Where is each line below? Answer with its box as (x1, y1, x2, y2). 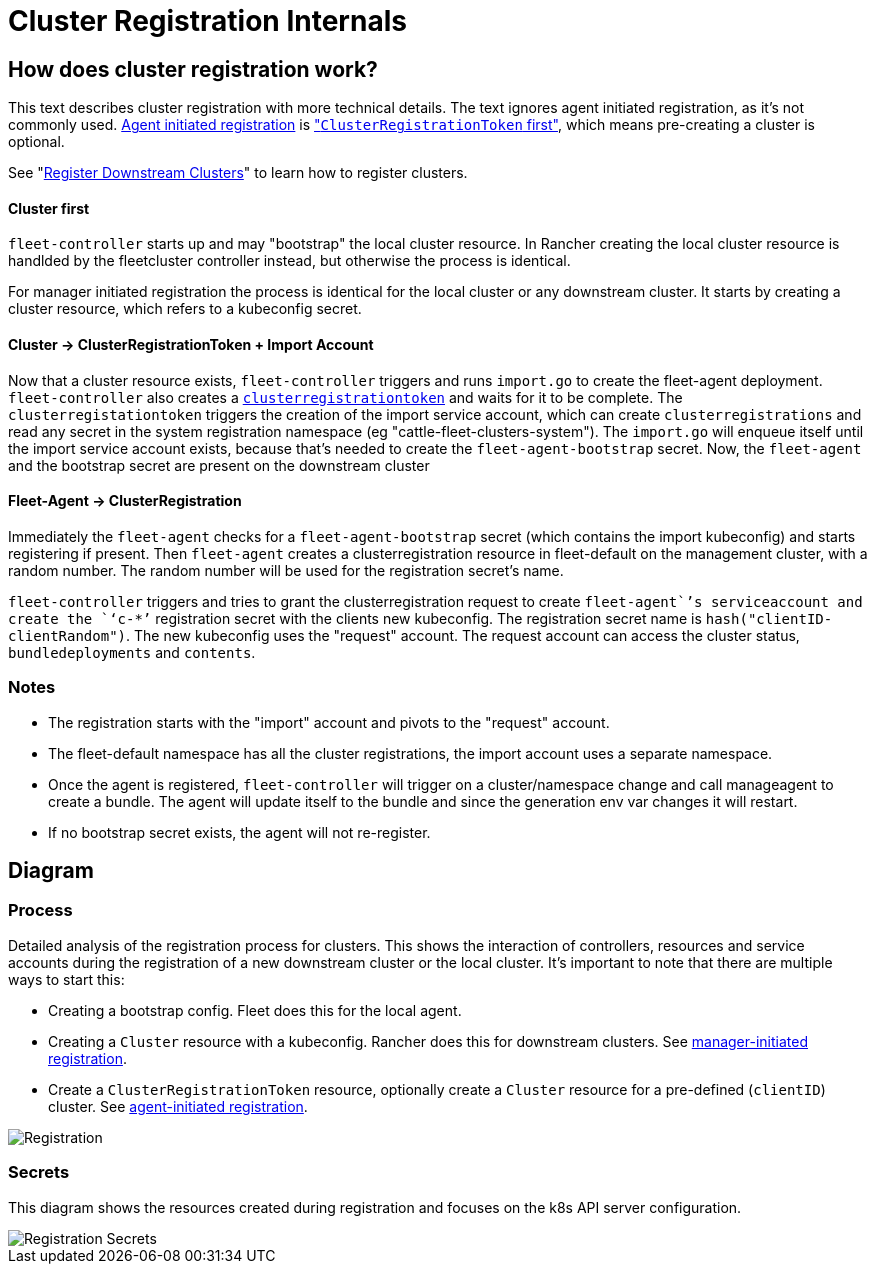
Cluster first (8, 199, 90, 217)
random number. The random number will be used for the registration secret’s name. (8, 561, 564, 579)
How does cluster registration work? (8, 56, 378, 82)
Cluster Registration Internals (8, 4, 407, 38)
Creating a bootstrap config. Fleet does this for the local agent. (48, 1001, 462, 1019)
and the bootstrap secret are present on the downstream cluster (8, 456, 430, 474)
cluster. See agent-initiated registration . (48, 1097, 308, 1115)
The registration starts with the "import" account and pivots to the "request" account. (48, 713, 610, 731)
